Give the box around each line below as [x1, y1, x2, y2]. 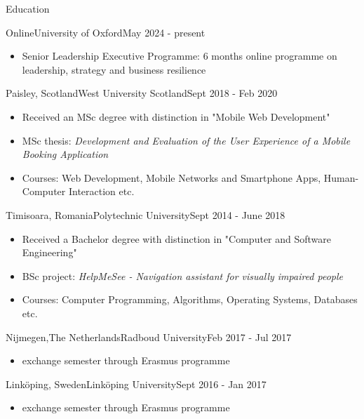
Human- [323, 170, 359, 185]
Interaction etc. [68, 184, 135, 199]
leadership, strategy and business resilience [22, 62, 206, 77]
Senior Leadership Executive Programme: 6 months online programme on [22, 48, 337, 63]
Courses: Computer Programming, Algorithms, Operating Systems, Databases [22, 292, 358, 307]
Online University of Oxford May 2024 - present [6, 25, 205, 39]
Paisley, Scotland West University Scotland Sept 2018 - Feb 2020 [6, 86, 278, 100]
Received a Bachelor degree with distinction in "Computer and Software [22, 231, 332, 246]
